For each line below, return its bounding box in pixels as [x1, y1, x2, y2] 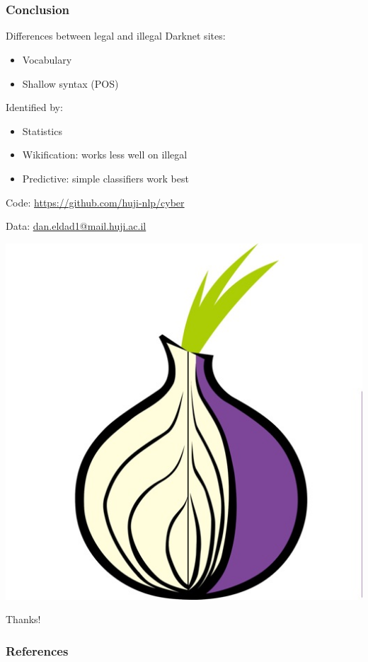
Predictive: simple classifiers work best [22, 171, 189, 186]
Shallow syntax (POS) [22, 76, 119, 91]
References [6, 641, 69, 659]
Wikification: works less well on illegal [22, 147, 188, 162]
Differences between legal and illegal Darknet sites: [6, 28, 226, 43]
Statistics [22, 123, 62, 138]
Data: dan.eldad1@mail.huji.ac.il [6, 219, 146, 233]
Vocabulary [22, 52, 72, 67]
